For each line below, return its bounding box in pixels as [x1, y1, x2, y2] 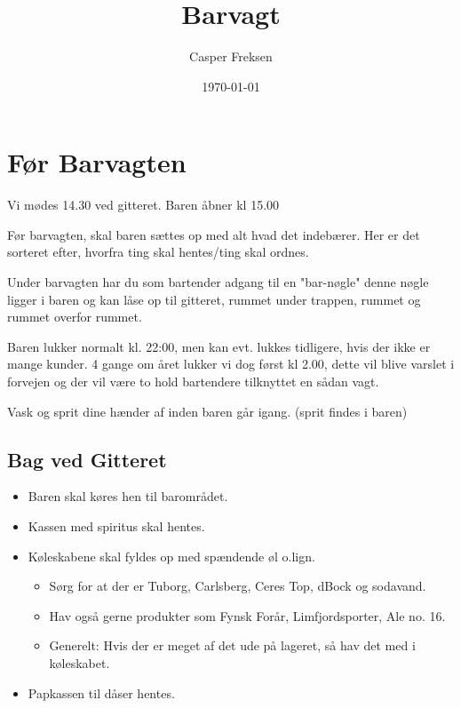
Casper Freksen [189, 47, 273, 66]
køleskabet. [49, 653, 110, 672]
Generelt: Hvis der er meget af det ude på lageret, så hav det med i [49, 636, 416, 655]
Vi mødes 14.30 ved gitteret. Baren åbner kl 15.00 [7, 195, 280, 214]
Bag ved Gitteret [7, 445, 167, 473]
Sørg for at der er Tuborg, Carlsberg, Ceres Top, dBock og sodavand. [49, 577, 426, 595]
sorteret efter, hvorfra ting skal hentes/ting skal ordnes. [7, 243, 309, 261]
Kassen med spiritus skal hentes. [28, 516, 205, 535]
